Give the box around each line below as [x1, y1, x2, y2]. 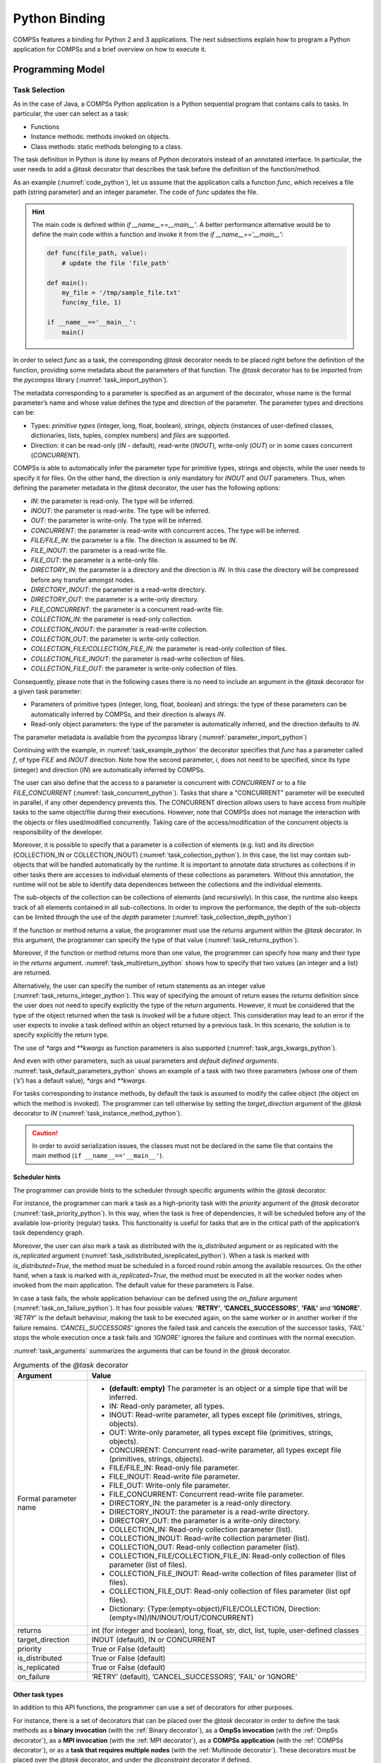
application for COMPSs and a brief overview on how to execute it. [13, 44, 207, 53]
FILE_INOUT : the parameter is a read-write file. [30, 546, 167, 554]
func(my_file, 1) [61, 298, 122, 307]
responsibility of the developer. [13, 828, 104, 836]
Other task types [13, 1690, 64, 1699]
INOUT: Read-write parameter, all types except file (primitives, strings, [109, 1410, 342, 1420]
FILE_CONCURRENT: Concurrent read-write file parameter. [109, 1489, 305, 1499]
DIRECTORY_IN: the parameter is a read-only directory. [109, 1499, 293, 1508]
